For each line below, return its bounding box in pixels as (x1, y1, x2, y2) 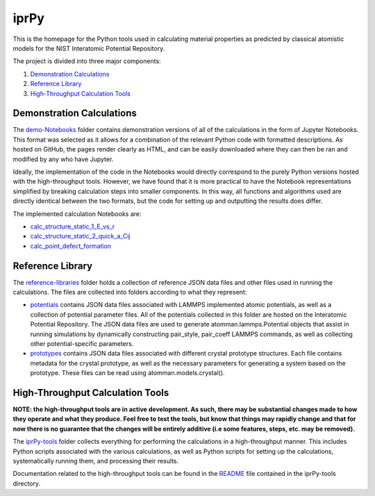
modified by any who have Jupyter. (12, 155, 114, 163)
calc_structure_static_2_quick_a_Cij (30, 232, 131, 240)
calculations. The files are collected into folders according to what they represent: (12, 288, 247, 296)
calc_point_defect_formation (30, 242, 111, 250)
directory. (12, 479, 41, 488)
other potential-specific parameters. (30, 339, 134, 347)
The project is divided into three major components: (12, 57, 161, 65)
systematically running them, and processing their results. (12, 456, 179, 465)
